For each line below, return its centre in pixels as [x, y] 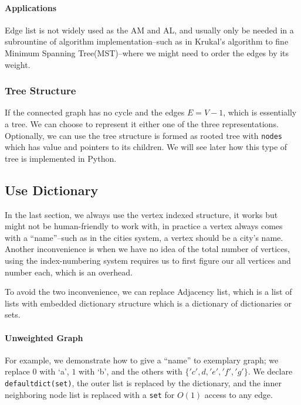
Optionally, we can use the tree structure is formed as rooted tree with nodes [144, 135]
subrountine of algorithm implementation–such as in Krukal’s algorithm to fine [147, 41]
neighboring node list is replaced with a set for [90, 394]
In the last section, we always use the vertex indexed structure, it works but [141, 214]
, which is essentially [260, 112]
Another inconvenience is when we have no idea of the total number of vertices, [147, 249]
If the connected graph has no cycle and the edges [95, 112]
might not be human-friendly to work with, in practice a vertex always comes [144, 226]
